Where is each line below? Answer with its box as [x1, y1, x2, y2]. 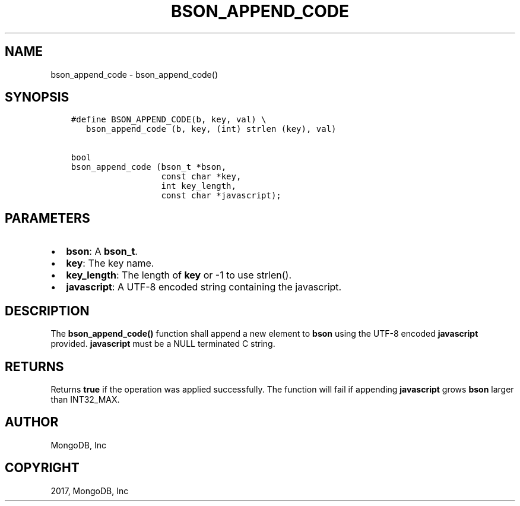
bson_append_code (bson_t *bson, [71, 162, 227, 172]
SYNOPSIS [5, 90, 69, 105]
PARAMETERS [5, 210, 90, 226]
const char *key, [161, 172, 242, 182]
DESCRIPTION [5, 303, 90, 318]
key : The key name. [66, 257, 154, 270]
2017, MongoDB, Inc [50, 485, 129, 496]
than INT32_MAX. [50, 394, 120, 404]
